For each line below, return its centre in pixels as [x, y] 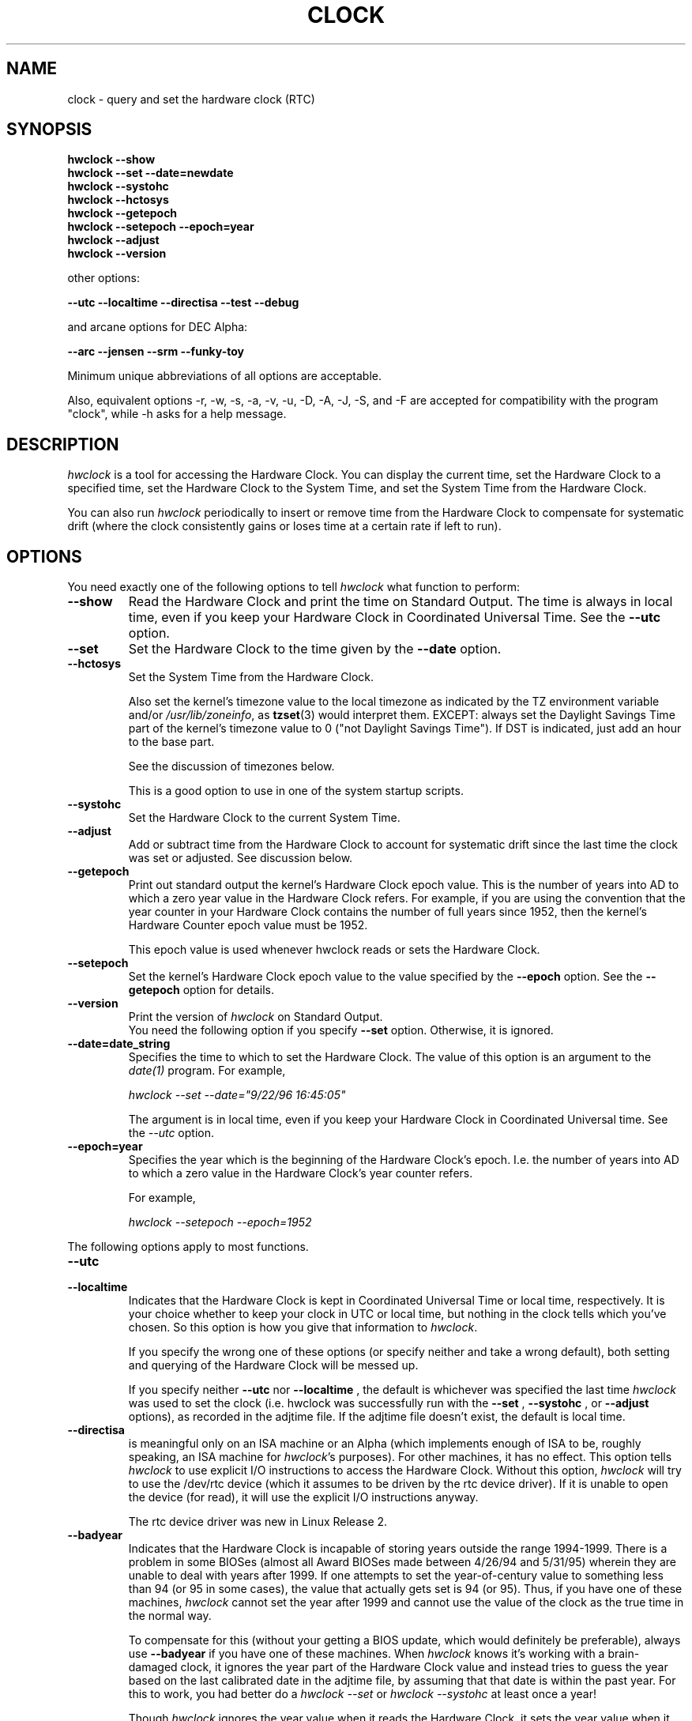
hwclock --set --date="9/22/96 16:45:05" [237, 1095]
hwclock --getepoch [122, 213]
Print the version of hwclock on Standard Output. [256, 1017]
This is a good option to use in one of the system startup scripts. [296, 791]
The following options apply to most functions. [188, 1247]
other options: [104, 278]
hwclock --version [117, 254]
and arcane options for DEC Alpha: [158, 327]
